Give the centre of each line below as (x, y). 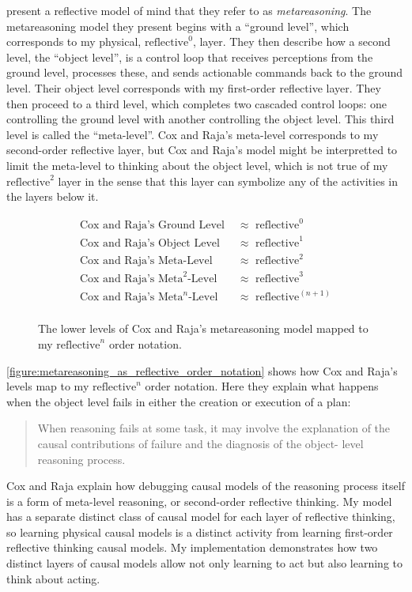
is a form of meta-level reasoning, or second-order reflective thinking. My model (199, 501)
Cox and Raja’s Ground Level (152, 226)
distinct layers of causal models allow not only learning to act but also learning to (205, 563)
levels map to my (48, 386)
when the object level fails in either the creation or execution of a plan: (179, 401)
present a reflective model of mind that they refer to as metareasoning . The (189, 10)
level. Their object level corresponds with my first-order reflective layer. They (194, 87)
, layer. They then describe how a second (291, 41)
